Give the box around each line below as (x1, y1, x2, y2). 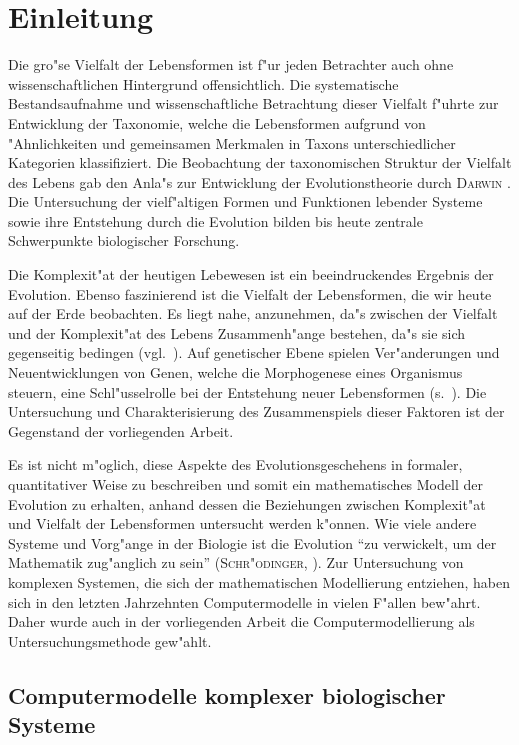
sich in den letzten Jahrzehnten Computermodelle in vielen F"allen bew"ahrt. (8, 591, 481, 612)
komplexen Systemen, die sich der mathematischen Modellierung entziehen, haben (8, 571, 510, 592)
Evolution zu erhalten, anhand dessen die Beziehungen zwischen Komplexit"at (8, 493, 486, 514)
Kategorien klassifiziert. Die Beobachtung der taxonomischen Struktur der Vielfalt (8, 152, 512, 173)
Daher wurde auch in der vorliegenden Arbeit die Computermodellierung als (8, 611, 475, 632)
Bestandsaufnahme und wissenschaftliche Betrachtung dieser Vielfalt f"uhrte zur (8, 93, 499, 114)
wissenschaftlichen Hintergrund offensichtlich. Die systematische (8, 73, 399, 94)
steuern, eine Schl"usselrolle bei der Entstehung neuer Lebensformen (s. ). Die (8, 381, 487, 402)
